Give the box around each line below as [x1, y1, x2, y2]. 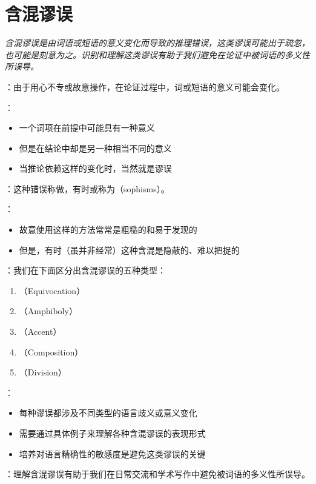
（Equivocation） [19, 284, 85, 297]
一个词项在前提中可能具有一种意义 [19, 121, 155, 134]
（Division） [19, 366, 67, 378]
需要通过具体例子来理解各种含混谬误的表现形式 [19, 427, 206, 439]
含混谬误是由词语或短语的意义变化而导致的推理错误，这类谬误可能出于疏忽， [5, 36, 310, 49]
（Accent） [19, 325, 62, 338]
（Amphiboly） [19, 304, 77, 317]
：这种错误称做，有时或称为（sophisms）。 [5, 182, 170, 195]
